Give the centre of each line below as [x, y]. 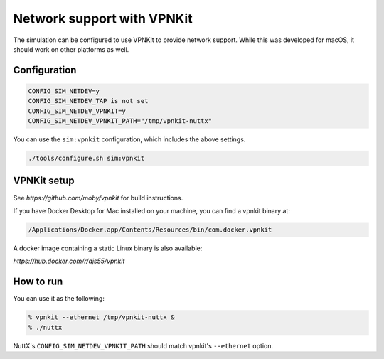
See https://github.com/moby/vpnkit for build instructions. [98, 198]
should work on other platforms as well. [71, 49]
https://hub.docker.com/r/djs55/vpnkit [69, 261]
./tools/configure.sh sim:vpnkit [86, 159]
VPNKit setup [44, 181]
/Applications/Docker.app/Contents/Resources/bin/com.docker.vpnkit [150, 230]
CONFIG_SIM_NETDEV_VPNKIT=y [77, 111]
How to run [38, 282]
